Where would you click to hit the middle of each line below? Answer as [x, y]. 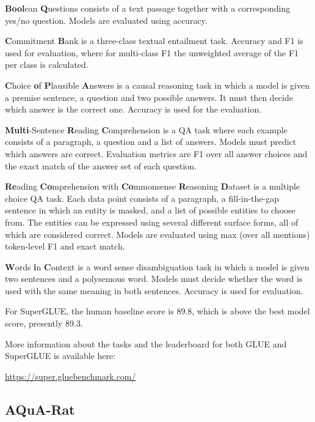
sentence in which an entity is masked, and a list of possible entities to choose [150, 210]
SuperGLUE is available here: [60, 356]
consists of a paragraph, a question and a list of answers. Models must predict [151, 142]
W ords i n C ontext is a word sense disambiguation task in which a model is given [157, 266]
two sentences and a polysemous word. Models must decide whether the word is [154, 279]
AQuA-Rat [40, 409]
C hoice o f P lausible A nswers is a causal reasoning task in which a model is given [157, 85]
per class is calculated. [47, 65]
